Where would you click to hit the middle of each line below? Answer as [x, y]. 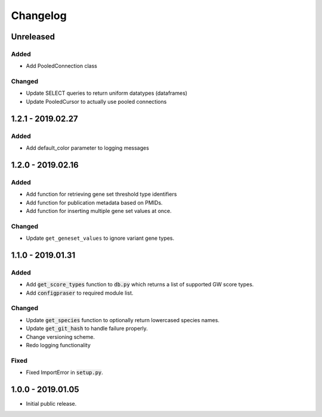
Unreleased [33, 37]
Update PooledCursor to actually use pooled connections [96, 101]
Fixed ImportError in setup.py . [65, 372]
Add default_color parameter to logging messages [87, 148]
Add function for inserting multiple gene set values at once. [99, 211]
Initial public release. [51, 403]
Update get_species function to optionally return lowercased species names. [123, 320]
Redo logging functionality [58, 345]
